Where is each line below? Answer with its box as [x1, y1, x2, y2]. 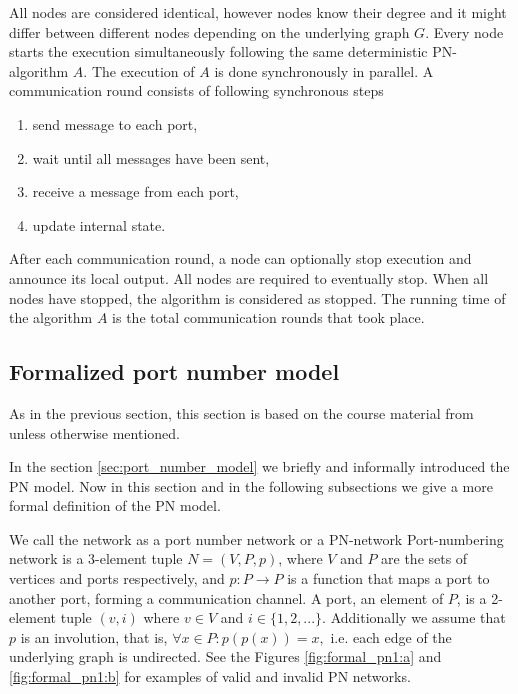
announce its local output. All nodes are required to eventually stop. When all [9, 267, 489, 288]
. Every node [425, 21, 504, 42]
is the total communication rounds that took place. [112, 307, 425, 328]
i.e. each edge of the [330, 626, 452, 647]
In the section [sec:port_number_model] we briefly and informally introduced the [9, 456, 510, 477]
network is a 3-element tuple [9, 548, 183, 569]
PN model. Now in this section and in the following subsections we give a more [9, 475, 493, 496]
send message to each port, [32, 113, 198, 134]
